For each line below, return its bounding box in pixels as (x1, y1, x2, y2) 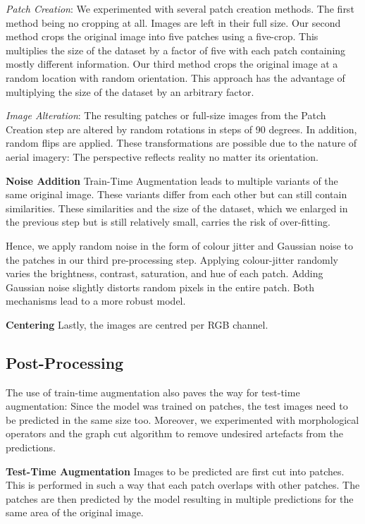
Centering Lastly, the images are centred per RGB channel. (6, 317, 268, 331)
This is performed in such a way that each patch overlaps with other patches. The (6, 477, 360, 492)
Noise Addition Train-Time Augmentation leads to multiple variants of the (6, 173, 338, 188)
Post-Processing (6, 351, 124, 373)
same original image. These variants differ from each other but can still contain (6, 187, 347, 202)
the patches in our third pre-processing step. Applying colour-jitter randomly (6, 252, 338, 267)
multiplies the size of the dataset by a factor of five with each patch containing (6, 42, 346, 57)
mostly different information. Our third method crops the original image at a (6, 56, 338, 71)
